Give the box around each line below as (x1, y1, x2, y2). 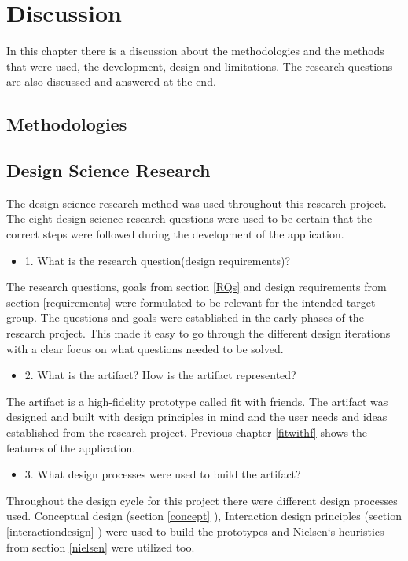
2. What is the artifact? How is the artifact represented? (24, 367, 296, 383)
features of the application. (6, 439, 136, 456)
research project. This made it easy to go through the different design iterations (6, 325, 391, 341)
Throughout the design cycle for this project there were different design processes (6, 492, 398, 508)
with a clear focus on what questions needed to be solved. (6, 340, 284, 356)
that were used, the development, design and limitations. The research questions (6, 57, 393, 74)
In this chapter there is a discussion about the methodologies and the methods (6, 42, 384, 59)
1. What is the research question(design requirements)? (24, 252, 291, 268)
